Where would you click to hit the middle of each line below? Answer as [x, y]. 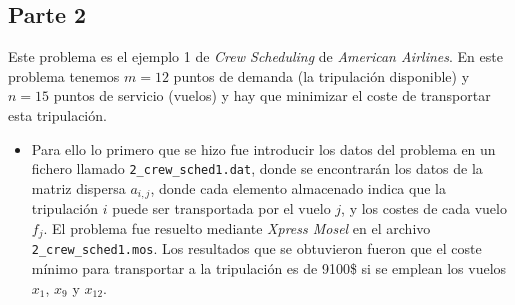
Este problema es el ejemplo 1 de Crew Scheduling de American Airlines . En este [255, 56]
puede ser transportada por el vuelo [221, 208]
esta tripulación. [57, 114]
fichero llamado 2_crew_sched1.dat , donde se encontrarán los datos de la [257, 168]
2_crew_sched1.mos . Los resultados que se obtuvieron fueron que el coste [256, 248]
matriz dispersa [78, 187]
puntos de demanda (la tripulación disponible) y [321, 75]
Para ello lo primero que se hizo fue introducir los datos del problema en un [263, 148]
